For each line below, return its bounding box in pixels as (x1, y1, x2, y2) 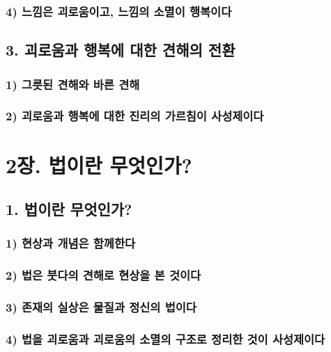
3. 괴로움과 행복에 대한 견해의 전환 (6, 39, 236, 61)
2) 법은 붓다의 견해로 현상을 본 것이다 (6, 266, 201, 284)
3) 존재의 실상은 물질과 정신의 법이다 (6, 298, 197, 316)
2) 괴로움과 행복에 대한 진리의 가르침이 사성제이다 (6, 107, 264, 125)
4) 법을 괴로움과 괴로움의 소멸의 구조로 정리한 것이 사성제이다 (6, 330, 325, 347)
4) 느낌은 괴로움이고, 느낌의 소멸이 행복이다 (6, 2, 232, 19)
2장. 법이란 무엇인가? (6, 150, 192, 179)
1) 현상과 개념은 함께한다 (6, 234, 136, 252)
